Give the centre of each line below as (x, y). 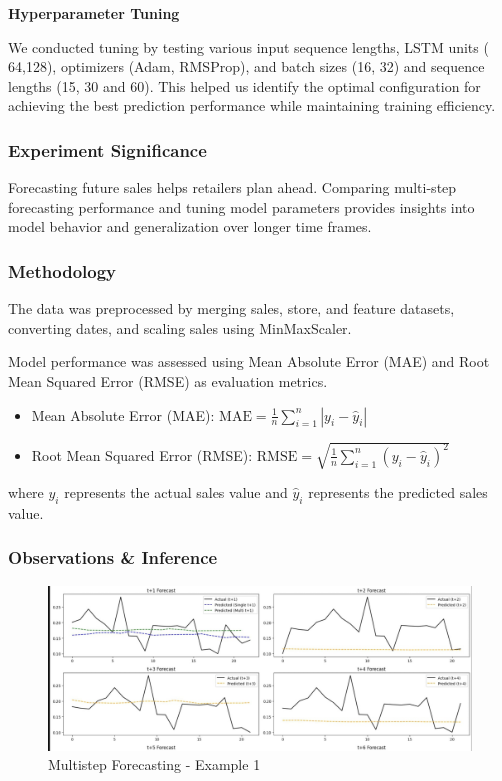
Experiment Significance (107, 149)
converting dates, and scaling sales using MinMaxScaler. (180, 327)
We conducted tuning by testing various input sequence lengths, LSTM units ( (248, 46)
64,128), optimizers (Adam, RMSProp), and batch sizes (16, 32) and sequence (246, 66)
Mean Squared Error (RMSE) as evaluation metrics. (168, 380)
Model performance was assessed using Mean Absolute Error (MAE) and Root (249, 361)
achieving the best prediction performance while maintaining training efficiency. (252, 105)
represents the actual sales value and (176, 492)
